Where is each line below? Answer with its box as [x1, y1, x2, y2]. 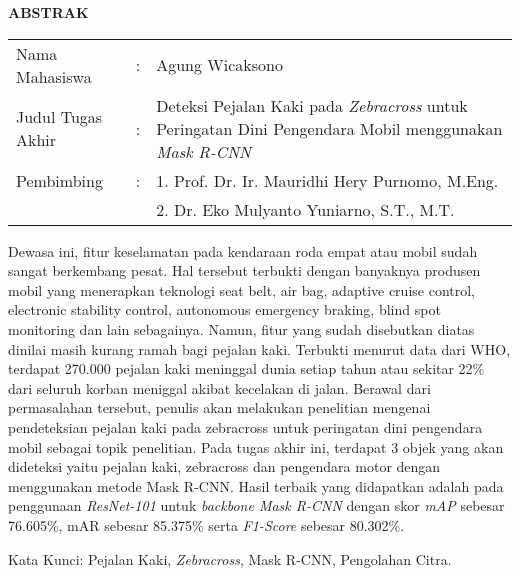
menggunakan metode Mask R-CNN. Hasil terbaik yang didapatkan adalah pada [8, 475, 504, 496]
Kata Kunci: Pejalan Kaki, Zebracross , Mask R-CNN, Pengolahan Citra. [8, 548, 452, 569]
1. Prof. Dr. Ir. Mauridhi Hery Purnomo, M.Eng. [156, 168, 499, 192]
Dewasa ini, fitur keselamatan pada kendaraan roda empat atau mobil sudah [8, 240, 478, 261]
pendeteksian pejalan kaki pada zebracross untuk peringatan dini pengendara [8, 416, 483, 437]
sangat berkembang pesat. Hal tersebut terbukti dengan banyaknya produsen [8, 260, 481, 281]
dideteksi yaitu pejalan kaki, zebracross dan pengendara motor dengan [8, 456, 441, 477]
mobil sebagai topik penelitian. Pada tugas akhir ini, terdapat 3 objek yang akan [8, 436, 504, 457]
